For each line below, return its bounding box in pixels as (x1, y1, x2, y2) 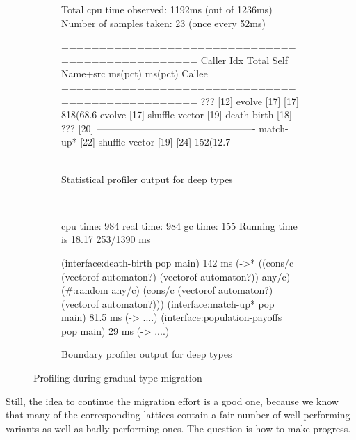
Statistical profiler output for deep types (61, 171, 233, 186)
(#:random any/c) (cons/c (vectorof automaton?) (61, 283, 273, 297)
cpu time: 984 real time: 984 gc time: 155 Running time (61, 218, 298, 233)
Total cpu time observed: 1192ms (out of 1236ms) (61, 2, 273, 16)
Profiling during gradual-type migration (33, 370, 202, 385)
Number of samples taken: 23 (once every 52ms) (61, 15, 266, 30)
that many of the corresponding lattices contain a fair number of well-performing (6, 407, 350, 422)
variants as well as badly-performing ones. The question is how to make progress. (6, 421, 351, 435)
